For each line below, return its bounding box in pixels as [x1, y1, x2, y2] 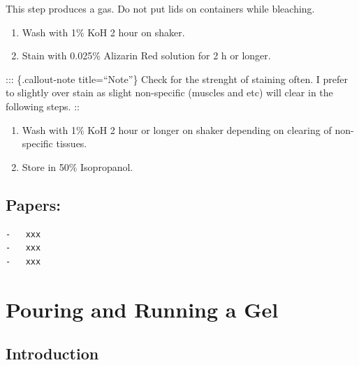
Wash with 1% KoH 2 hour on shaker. [22, 24, 185, 39]
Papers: [6, 193, 61, 215]
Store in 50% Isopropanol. [22, 159, 133, 174]
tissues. [56, 136, 87, 151]
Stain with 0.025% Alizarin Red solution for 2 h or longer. [22, 48, 271, 63]
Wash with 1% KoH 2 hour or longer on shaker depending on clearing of [22, 122, 332, 137]
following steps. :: [6, 98, 80, 113]
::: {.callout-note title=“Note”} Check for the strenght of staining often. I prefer [6, 71, 348, 86]
